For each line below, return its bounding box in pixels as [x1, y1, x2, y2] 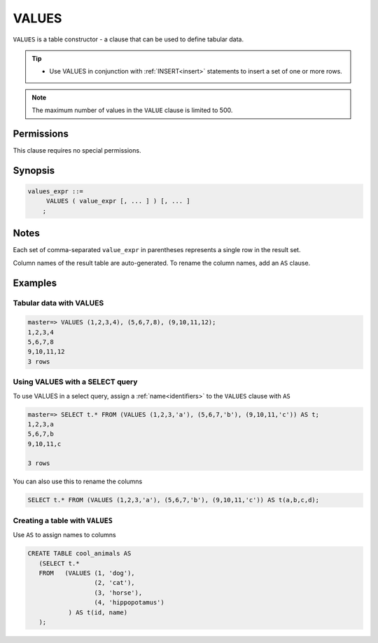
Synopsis [13, 165, 55, 177]
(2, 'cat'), [94, 579, 136, 587]
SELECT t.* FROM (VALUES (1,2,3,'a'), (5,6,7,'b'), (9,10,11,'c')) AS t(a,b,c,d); [27, 496, 320, 504]
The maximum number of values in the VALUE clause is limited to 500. [31, 106, 233, 115]
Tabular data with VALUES [13, 298, 104, 308]
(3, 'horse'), [94, 588, 143, 597]
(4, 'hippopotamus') [94, 599, 164, 607]
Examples [13, 277, 57, 289]
